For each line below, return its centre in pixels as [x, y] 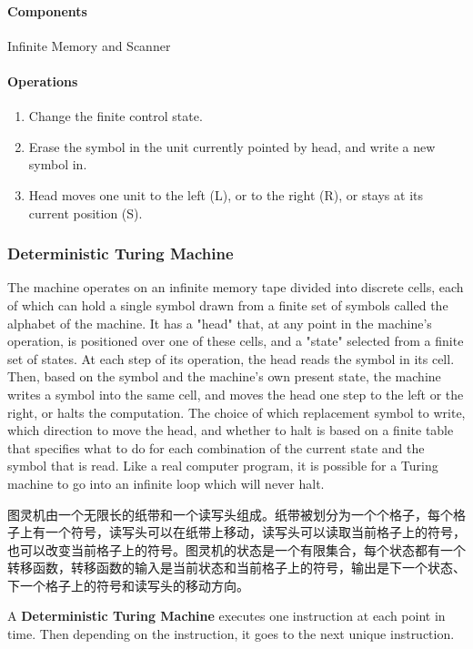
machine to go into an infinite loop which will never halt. [166, 483]
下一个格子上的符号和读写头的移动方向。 [128, 585]
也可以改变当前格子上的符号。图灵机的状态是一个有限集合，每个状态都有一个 [236, 549]
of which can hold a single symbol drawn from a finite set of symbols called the [228, 304]
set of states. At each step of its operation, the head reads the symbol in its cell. [231, 358]
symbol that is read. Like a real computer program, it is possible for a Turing [223, 466]
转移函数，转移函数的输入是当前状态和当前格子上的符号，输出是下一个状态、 [236, 568]
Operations [43, 81]
